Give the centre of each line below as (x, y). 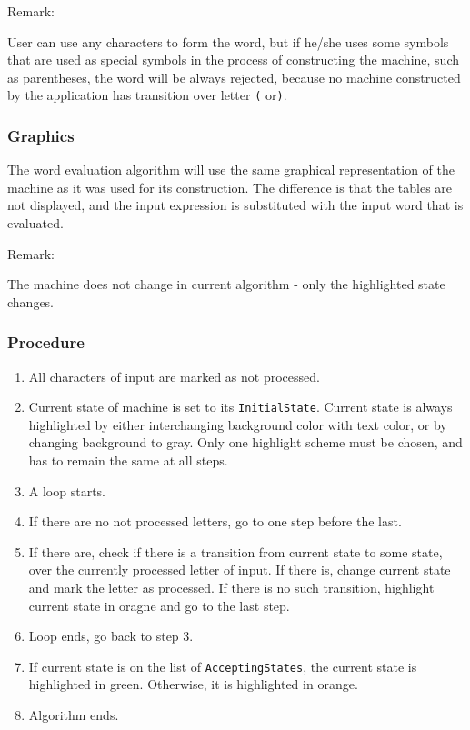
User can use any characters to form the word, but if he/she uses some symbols (228, 41)
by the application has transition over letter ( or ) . (147, 95)
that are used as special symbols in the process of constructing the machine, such (233, 60)
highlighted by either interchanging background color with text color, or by (238, 424)
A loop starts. (67, 490)
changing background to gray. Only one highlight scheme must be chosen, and (245, 442)
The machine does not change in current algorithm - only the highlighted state (226, 284)
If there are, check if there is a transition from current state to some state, (235, 551)
